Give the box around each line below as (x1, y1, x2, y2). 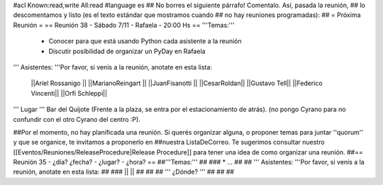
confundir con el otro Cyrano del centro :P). (13, 115, 141, 123)
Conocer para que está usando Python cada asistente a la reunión (48, 37, 243, 45)
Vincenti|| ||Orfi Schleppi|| (30, 89, 108, 97)
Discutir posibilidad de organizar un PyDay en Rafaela (48, 47, 206, 55)
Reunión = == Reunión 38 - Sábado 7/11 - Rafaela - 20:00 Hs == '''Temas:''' (13, 21, 235, 29)
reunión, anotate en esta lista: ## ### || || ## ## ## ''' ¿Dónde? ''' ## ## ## (13, 167, 234, 176)
